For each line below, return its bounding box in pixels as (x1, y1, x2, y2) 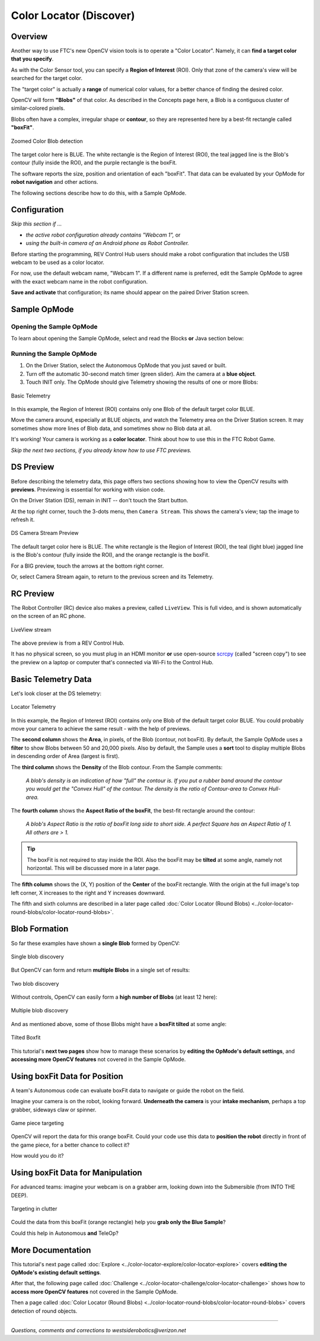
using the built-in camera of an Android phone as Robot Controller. (25, 240, 190, 247)
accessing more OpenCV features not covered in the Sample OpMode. (11, 1056, 186, 1063)
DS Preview (11, 462, 55, 472)
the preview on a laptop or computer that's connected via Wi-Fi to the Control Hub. (11, 658, 214, 665)
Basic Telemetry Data (11, 674, 92, 684)
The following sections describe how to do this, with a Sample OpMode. (11, 189, 187, 196)
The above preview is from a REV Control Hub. (11, 639, 124, 646)
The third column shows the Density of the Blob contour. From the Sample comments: (11, 763, 223, 770)
